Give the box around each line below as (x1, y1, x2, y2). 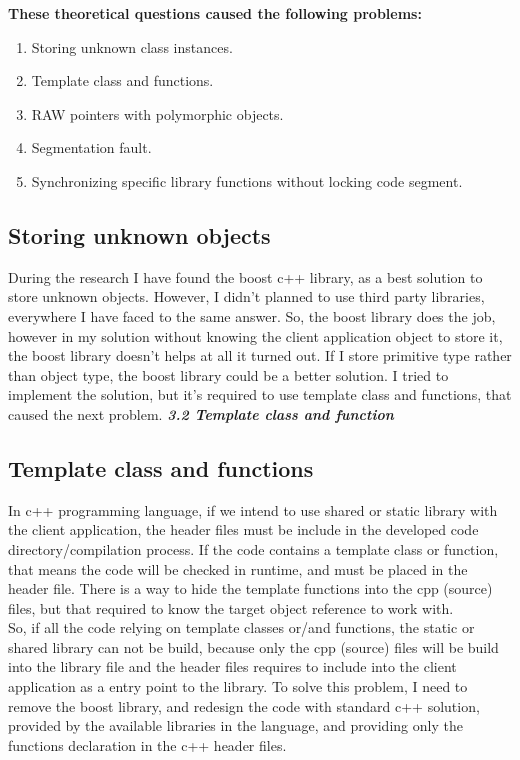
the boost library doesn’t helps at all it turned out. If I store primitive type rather (8, 345, 512, 366)
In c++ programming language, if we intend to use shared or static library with (8, 499, 498, 520)
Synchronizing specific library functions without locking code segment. (31, 170, 463, 191)
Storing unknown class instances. (31, 36, 233, 57)
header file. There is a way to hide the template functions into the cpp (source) (8, 578, 493, 599)
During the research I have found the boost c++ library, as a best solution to (8, 266, 483, 287)
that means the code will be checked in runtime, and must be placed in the (8, 558, 468, 579)
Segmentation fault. (31, 137, 152, 158)
